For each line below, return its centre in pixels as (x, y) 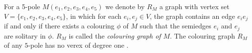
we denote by (125, 6)
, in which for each (94, 16)
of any (13, 45)
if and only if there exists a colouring (59, 26)
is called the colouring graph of (115, 35)
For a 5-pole (22, 6)
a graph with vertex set (194, 6)
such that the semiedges (175, 26)
